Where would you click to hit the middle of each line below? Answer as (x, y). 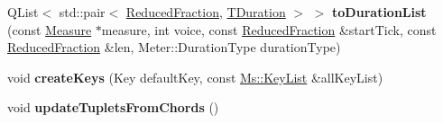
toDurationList (379, 12)
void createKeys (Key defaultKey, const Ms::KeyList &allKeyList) (195, 77)
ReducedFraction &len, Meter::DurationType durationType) (174, 47)
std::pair (82, 12)
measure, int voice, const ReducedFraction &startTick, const (269, 29)
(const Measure (50, 29)
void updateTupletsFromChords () (113, 107)
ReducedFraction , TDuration (206, 12)
